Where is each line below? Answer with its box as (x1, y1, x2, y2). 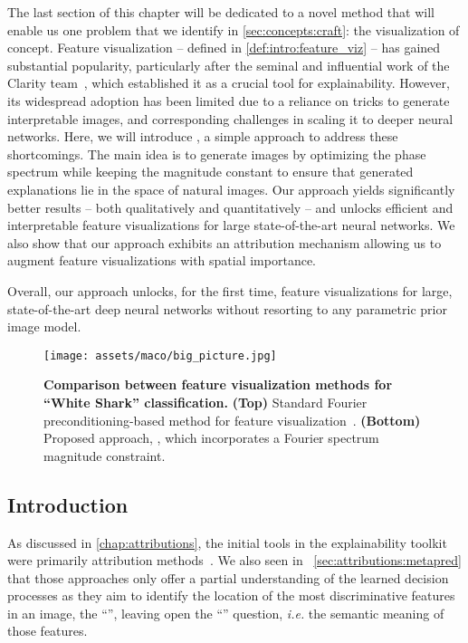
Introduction (7, 490, 129, 518)
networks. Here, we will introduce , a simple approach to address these (7, 127, 398, 146)
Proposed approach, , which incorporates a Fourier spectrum (43, 428, 379, 447)
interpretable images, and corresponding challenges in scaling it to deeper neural (7, 109, 454, 128)
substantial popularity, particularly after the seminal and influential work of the (7, 55, 450, 74)
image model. (7, 317, 81, 336)
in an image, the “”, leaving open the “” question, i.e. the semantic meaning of (7, 603, 444, 622)
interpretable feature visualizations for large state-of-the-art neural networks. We (7, 216, 455, 235)
